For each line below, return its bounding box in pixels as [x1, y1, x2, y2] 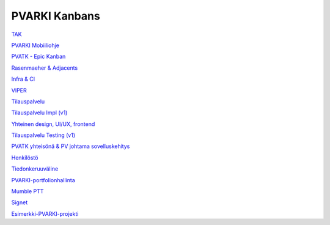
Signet [11, 199, 28, 206]
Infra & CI [11, 75, 35, 83]
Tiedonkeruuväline [11, 165, 59, 172]
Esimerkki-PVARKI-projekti [11, 210, 79, 217]
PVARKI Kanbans [11, 9, 100, 23]
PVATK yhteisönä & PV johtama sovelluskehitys [11, 142, 130, 150]
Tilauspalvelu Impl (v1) [11, 109, 68, 116]
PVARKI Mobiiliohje [11, 42, 59, 49]
